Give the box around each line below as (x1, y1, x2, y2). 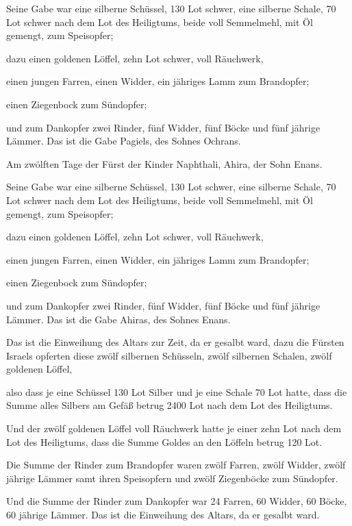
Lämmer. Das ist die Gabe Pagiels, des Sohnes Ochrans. (6, 134, 241, 148)
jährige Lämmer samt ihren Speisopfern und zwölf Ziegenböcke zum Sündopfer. (6, 471, 338, 485)
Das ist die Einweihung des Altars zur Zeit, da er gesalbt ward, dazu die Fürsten (6, 335, 344, 349)
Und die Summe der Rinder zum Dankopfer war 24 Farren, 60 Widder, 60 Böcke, (6, 494, 347, 508)
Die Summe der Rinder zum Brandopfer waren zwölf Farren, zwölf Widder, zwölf (6, 458, 346, 472)
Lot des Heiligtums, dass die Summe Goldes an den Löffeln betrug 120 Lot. (6, 434, 323, 449)
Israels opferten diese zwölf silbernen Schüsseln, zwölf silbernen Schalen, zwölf (6, 348, 332, 362)
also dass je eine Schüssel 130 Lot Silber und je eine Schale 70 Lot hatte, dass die (6, 384, 347, 399)
